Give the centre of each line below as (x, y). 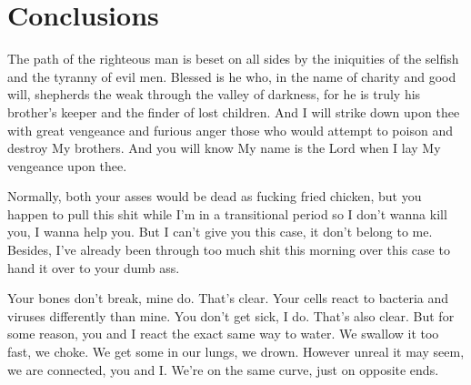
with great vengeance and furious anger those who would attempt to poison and (230, 130)
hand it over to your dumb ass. (94, 267)
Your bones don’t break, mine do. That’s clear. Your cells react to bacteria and (228, 298)
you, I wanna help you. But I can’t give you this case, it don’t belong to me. (220, 232)
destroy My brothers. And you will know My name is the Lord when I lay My (224, 148)
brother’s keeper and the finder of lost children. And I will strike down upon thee (234, 111)
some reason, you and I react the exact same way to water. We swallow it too (223, 334)
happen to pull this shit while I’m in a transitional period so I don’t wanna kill (227, 213)
